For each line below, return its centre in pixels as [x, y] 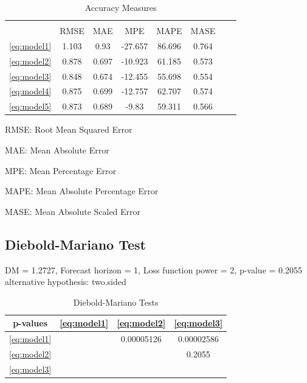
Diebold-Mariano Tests [116, 302]
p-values [30, 323]
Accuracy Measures [121, 7]
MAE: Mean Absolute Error [57, 150]
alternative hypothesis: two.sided [66, 282]
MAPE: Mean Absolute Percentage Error [82, 191]
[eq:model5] [30, 106]
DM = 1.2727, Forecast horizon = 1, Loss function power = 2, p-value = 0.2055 [153, 269]
